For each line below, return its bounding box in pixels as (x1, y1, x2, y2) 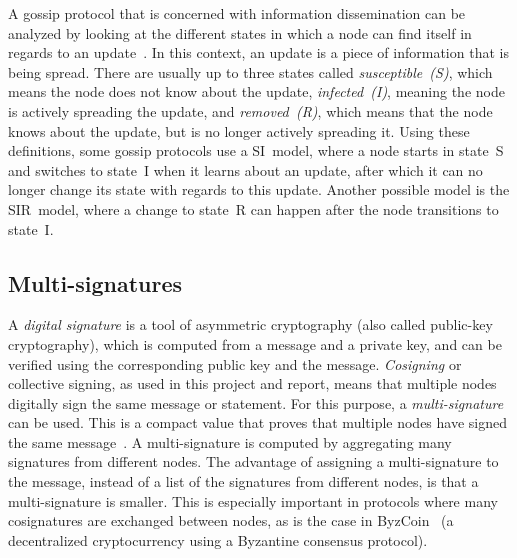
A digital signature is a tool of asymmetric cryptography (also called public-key (8, 314, 493, 335)
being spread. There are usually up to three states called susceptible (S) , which (8, 61, 493, 82)
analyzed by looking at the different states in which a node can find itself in (8, 22, 472, 43)
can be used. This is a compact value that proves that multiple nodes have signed (8, 412, 508, 433)
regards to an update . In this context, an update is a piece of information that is (8, 42, 509, 63)
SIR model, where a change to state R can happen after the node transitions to (8, 198, 499, 219)
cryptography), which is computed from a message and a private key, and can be (8, 333, 502, 354)
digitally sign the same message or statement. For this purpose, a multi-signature (8, 392, 504, 413)
